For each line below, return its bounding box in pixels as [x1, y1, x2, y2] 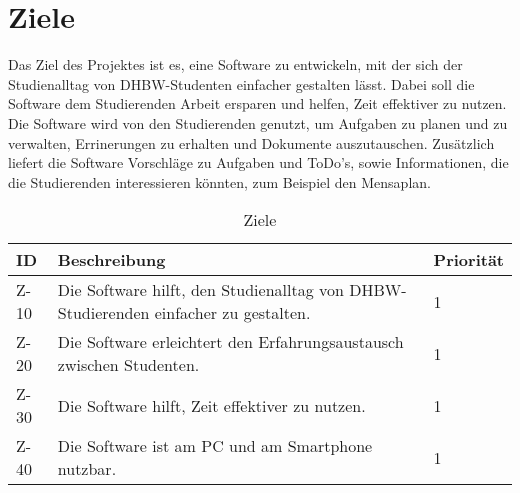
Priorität [433, 248, 504, 272]
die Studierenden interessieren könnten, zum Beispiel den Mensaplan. [8, 171, 431, 192]
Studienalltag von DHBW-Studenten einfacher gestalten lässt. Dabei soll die [8, 73, 475, 94]
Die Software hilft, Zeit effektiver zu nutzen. [57, 393, 366, 417]
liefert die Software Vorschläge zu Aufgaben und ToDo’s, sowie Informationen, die [8, 152, 509, 173]
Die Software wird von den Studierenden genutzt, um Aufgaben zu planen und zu [8, 112, 508, 133]
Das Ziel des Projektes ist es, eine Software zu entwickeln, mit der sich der [8, 54, 463, 75]
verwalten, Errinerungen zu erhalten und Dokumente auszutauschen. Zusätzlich [8, 132, 495, 153]
